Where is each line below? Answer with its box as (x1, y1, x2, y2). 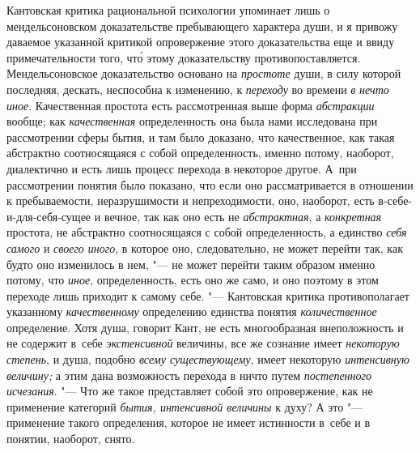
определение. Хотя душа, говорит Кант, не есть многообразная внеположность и (6, 318, 404, 335)
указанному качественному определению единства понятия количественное (6, 303, 377, 320)
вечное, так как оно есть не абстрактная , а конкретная (104, 207, 382, 224)
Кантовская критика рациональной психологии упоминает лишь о (6, 2, 330, 18)
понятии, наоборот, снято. (6, 430, 135, 447)
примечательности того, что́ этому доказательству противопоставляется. (6, 49, 361, 66)
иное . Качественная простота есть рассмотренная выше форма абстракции (6, 96, 375, 113)
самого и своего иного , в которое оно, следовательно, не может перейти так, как (6, 239, 403, 256)
